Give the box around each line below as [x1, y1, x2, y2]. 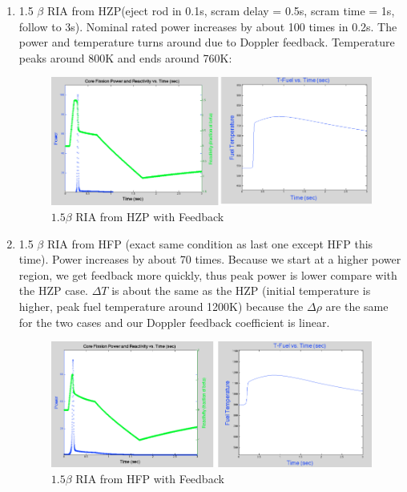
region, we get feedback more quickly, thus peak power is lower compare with [18, 266, 397, 283]
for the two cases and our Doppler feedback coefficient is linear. [18, 313, 330, 330]
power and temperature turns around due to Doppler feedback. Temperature [18, 34, 395, 50]
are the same [325, 297, 389, 314]
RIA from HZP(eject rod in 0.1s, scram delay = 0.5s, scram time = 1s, [46, 2, 395, 18]
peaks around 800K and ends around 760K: [18, 49, 232, 66]
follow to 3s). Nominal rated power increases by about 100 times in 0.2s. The [18, 18, 397, 34]
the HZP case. [18, 282, 88, 299]
